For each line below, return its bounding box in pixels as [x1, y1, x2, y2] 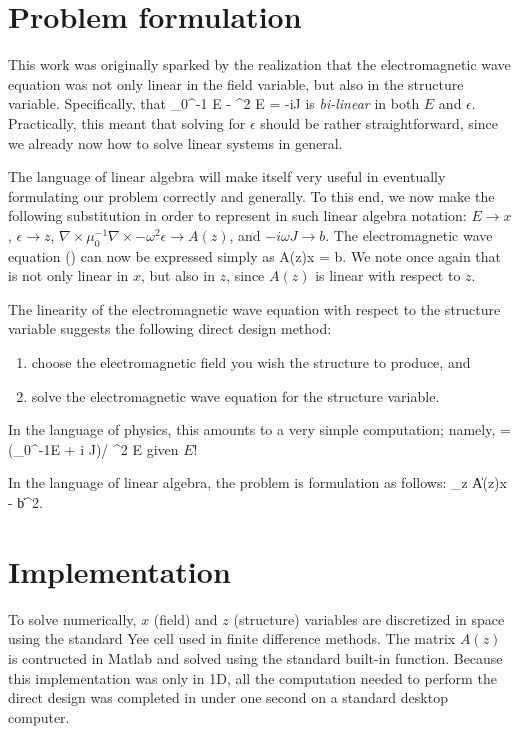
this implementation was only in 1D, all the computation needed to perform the [8, 667, 497, 688]
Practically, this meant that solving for [8, 112, 246, 133]
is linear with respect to [315, 265, 461, 286]
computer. [8, 706, 70, 727]
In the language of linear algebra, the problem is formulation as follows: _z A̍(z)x [8, 472, 507, 493]
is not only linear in [8, 265, 129, 286]
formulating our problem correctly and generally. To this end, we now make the [8, 185, 495, 206]
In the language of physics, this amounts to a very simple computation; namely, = [8, 419, 511, 440]
